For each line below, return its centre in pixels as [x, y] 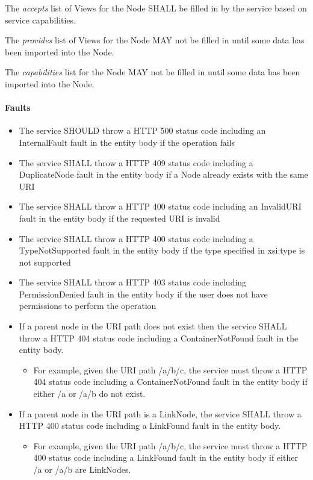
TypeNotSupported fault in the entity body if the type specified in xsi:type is [162, 250]
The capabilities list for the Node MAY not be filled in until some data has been [153, 72]
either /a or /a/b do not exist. [89, 394]
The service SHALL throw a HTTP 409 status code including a [136, 162]
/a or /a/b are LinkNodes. [82, 469]
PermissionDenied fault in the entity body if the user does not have [143, 294]
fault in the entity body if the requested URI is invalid [119, 218]
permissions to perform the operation [88, 306]
